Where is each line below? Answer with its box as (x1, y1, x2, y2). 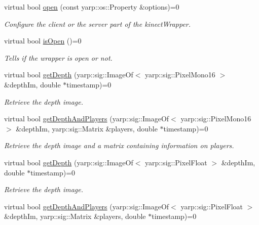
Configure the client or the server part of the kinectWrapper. (4, 18, 191, 29)
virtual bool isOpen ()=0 (4, 35, 82, 46)
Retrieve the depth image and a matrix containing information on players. (4, 140, 234, 151)
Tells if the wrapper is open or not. (4, 52, 113, 63)
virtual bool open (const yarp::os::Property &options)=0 (4, 2, 179, 12)
